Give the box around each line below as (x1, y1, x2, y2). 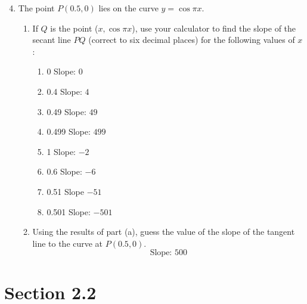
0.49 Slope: (46, 105, 86, 117)
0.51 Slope (46, 185, 85, 197)
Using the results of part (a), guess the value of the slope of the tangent (32, 225, 295, 238)
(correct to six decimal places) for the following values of (88, 33, 295, 46)
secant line (32, 33, 71, 46)
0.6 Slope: (46, 165, 82, 178)
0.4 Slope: (46, 85, 82, 97)
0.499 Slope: (46, 125, 91, 138)
